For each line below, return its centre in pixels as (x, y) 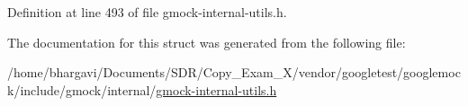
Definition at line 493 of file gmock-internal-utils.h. (147, 12)
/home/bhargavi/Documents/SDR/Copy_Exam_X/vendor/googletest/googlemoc (234, 72)
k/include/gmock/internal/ (82, 89)
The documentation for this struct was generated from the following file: (207, 42)
